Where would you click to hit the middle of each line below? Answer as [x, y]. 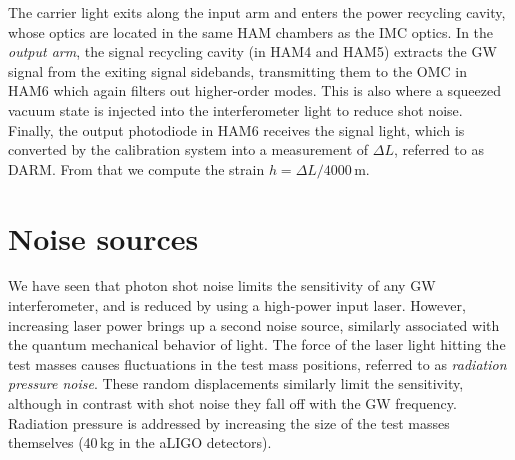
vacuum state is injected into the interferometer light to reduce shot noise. [235, 109]
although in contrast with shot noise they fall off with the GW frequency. [232, 403]
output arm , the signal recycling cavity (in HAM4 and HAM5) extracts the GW [252, 51]
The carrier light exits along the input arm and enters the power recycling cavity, [257, 12]
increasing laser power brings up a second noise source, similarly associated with [254, 324]
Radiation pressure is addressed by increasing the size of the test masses [229, 422]
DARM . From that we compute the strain [136, 168]
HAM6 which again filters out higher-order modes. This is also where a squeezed [254, 90]
